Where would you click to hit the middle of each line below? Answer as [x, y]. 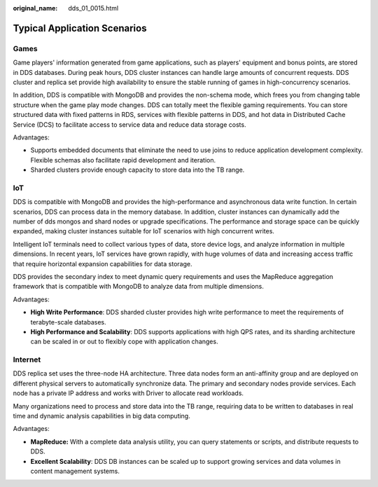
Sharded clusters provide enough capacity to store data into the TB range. [138, 170]
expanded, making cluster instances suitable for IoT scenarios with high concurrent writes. [143, 231]
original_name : [35, 8]
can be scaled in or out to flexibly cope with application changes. [124, 342]
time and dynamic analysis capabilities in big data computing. [101, 416]
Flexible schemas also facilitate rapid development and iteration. [123, 160]
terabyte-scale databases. [68, 322]
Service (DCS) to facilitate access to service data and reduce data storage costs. [129, 124]
